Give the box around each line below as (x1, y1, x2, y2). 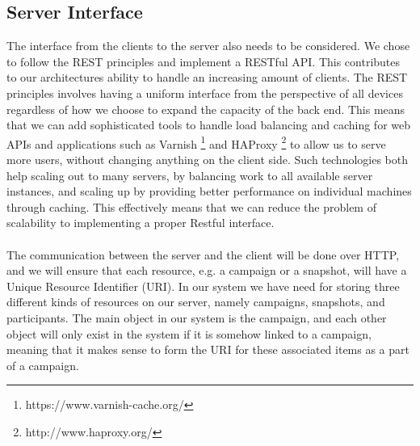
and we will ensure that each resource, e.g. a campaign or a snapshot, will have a (6, 262, 407, 279)
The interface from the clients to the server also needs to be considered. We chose (6, 37, 410, 54)
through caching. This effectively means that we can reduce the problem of (6, 198, 376, 215)
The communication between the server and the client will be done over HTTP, (6, 246, 400, 263)
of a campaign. (6, 356, 79, 373)
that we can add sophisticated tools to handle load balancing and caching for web (6, 116, 411, 133)
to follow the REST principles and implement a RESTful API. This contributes (6, 53, 401, 69)
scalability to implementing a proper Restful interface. (6, 214, 275, 231)
